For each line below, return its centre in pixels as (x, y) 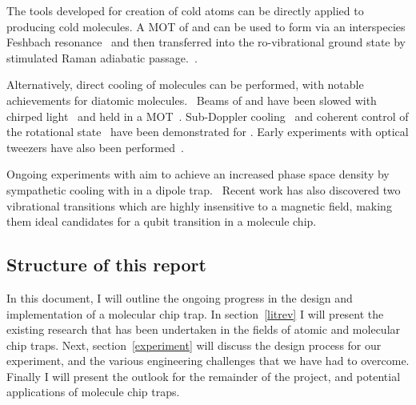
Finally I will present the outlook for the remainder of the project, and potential (204, 376)
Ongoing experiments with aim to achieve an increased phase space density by (198, 174)
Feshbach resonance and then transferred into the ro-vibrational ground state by (206, 42)
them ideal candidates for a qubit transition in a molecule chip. (162, 221)
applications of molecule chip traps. (93, 392)
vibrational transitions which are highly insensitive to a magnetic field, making (199, 205)
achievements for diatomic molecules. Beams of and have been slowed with (192, 100)
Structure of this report (106, 265)
